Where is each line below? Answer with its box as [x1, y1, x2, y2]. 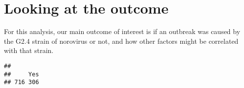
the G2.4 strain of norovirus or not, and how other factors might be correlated [4, 35, 239, 46]
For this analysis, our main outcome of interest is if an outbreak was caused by [4, 26, 241, 36]
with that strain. [4, 45, 54, 55]
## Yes [4, 70, 39, 78]
